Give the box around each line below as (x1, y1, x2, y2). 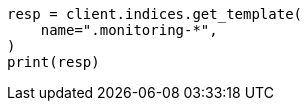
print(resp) (7, 54, 100, 70)
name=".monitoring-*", (40, 22, 218, 38)
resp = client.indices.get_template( (7, 6, 303, 22)
